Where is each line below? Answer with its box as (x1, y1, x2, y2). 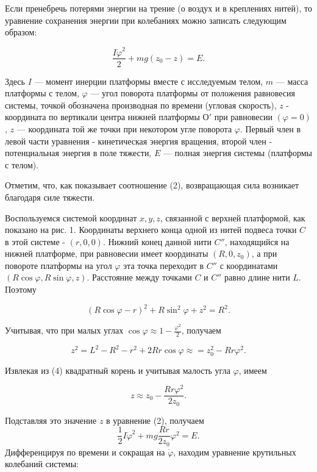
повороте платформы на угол (5, 259, 112, 271)
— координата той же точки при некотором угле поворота (16, 122, 232, 135)
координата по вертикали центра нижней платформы (5, 110, 200, 123)
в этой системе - (5, 235, 66, 248)
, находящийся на (224, 235, 290, 248)
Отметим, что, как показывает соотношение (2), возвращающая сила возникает (5, 179, 299, 191)
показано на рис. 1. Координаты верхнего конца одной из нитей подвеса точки (5, 223, 297, 236)
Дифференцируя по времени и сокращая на (5, 445, 165, 458)
